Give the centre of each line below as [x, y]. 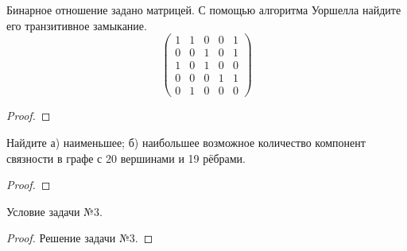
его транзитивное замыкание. [77, 25]
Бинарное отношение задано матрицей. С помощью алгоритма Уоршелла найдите [204, 10]
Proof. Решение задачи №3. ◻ [80, 238]
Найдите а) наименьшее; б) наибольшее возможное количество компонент [186, 142]
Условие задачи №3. [54, 211]
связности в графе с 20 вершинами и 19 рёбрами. [126, 158]
